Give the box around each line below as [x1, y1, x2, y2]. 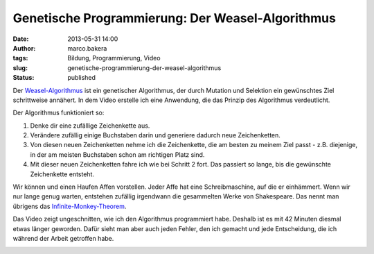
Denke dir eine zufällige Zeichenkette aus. [30, 121, 150, 130]
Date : [12, 35, 29, 43]
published [67, 74, 96, 82]
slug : [12, 63, 28, 72]
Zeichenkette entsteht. [30, 170, 95, 178]
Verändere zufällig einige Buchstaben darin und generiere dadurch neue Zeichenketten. [30, 131, 280, 139]
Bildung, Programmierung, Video [67, 54, 161, 62]
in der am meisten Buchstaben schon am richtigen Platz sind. [30, 150, 205, 159]
